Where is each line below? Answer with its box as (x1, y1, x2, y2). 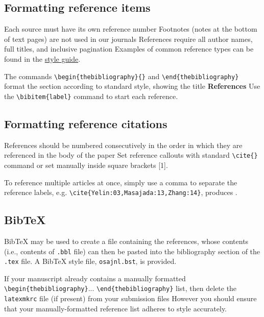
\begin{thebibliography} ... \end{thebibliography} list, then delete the (4, 283, 237, 294)
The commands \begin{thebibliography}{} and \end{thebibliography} (4, 70, 239, 81)
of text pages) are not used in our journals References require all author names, (4, 33, 253, 44)
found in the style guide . (4, 53, 81, 64)
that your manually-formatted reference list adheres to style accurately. (4, 303, 227, 313)
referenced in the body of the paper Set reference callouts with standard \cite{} (4, 150, 258, 160)
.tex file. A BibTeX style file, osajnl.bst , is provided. (4, 256, 177, 266)
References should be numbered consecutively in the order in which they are (4, 139, 243, 150)
